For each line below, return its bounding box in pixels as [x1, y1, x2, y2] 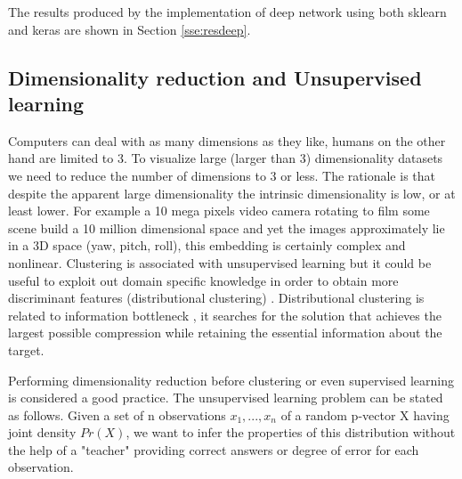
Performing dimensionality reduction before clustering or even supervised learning [8, 370, 454, 389]
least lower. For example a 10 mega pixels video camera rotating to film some [8, 201, 430, 220]
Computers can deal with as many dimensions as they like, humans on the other [8, 131, 446, 150]
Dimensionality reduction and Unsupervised [8, 63, 422, 91]
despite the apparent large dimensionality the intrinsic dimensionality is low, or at [8, 183, 456, 202]
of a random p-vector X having [280, 405, 450, 424]
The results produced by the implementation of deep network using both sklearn [8, 3, 447, 20]
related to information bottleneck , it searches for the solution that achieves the [8, 305, 442, 324]
